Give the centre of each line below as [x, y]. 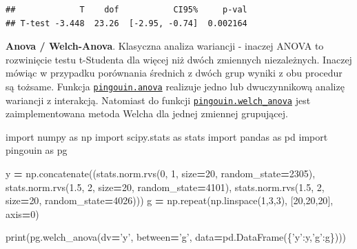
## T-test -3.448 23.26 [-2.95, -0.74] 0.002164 [126, 23]
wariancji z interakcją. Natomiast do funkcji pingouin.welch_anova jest [158, 100]
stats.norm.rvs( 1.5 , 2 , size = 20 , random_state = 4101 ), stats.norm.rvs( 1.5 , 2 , [165, 187]
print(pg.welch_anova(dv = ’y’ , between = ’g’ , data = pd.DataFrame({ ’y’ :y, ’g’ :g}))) [176, 237]
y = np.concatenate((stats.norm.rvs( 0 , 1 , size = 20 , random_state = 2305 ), [161, 173]
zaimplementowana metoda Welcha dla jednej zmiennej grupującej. [147, 113]
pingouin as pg [37, 150]
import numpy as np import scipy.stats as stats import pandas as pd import [167, 136]
